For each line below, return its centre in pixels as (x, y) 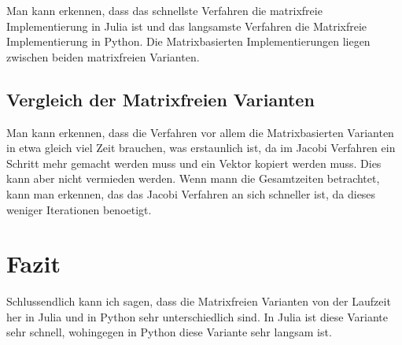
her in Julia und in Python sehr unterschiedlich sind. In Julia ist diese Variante (197, 316)
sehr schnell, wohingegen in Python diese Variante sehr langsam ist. (169, 332)
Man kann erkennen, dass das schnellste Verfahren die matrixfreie (164, 10)
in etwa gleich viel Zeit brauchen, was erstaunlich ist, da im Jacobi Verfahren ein (201, 148)
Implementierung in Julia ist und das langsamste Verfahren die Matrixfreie (187, 26)
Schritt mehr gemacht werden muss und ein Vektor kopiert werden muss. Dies (194, 163)
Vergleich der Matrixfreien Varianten (160, 99)
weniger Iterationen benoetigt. (79, 209)
